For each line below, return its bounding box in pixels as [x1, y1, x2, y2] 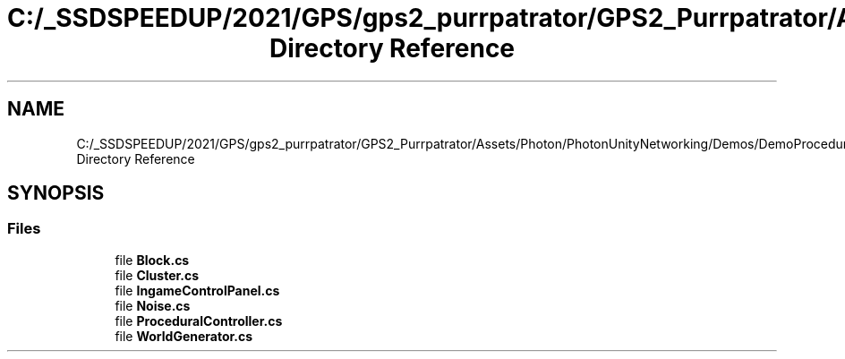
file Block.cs [115, 252, 190, 268]
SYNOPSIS [7, 182, 105, 205]
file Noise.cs [115, 297, 191, 313]
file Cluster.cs [115, 267, 200, 283]
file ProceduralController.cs [115, 312, 283, 329]
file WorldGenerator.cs [115, 328, 253, 344]
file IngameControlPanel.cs [115, 282, 280, 298]
